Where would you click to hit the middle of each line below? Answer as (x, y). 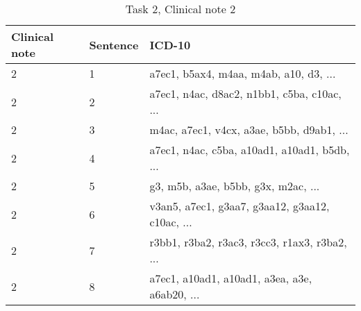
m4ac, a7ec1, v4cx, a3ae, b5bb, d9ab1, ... (249, 129)
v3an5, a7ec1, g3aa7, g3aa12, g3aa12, (240, 206)
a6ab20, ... (175, 294)
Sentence (114, 44)
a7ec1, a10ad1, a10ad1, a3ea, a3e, (231, 278)
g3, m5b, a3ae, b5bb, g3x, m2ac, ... (235, 186)
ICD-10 (170, 44)
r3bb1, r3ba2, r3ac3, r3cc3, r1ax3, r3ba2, (248, 242)
